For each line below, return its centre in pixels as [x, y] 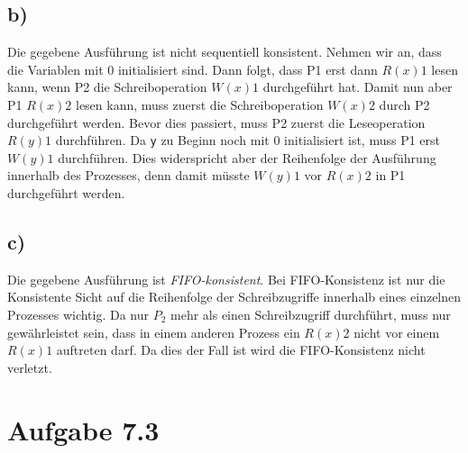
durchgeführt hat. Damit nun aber [358, 87]
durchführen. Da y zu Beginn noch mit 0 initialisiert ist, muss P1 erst [248, 140]
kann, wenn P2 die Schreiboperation [107, 87]
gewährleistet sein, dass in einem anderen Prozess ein [154, 332]
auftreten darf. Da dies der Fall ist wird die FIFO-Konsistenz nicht [241, 350]
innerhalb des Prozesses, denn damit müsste [128, 175]
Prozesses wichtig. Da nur [78, 314]
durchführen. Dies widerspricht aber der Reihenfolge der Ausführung [247, 157]
